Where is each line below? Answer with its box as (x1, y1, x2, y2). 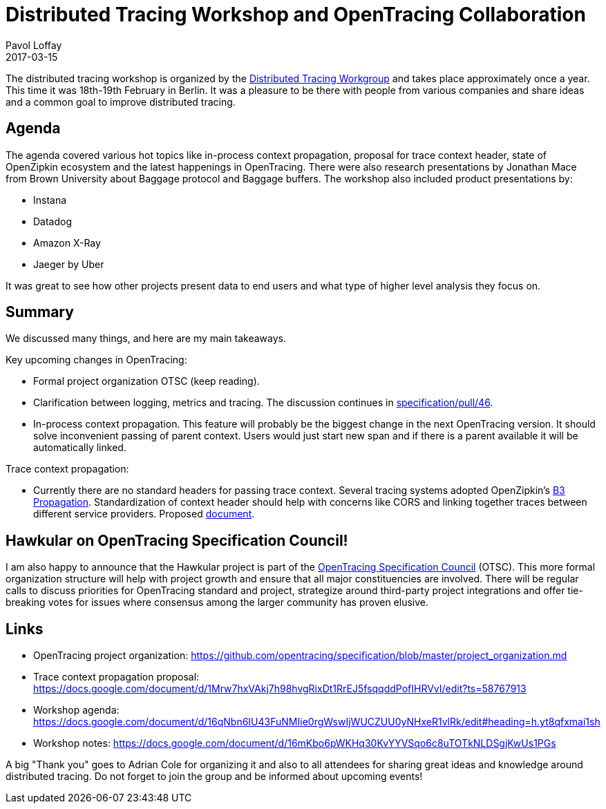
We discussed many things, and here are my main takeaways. (6, 332, 286, 345)
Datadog (33, 215, 73, 227)
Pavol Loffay (6, 39, 62, 51)
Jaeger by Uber (33, 258, 104, 270)
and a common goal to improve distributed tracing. (6, 95, 236, 108)
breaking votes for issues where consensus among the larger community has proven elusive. (6, 596, 428, 609)
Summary (6, 303, 74, 321)
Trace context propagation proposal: (33, 671, 200, 683)
